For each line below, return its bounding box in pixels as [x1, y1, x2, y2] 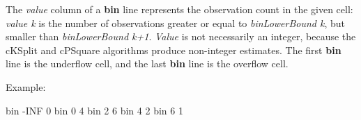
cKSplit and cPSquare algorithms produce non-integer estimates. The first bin [6, 42, 341, 57]
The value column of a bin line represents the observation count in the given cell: [6, 2, 353, 16]
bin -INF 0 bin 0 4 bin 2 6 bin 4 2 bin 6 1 [6, 103, 183, 117]
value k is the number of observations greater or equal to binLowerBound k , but [6, 15, 346, 30]
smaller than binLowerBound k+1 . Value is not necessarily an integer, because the [6, 29, 356, 44]
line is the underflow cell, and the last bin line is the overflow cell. [6, 56, 289, 71]
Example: [6, 79, 46, 94]
